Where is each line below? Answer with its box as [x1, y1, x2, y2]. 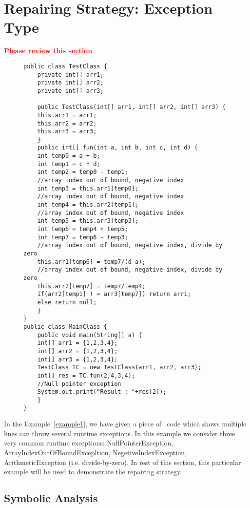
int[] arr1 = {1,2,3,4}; [37, 339, 118, 347]
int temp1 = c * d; [37, 160, 100, 168]
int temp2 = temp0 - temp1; [37, 169, 128, 176]
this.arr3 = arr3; [37, 128, 97, 135]
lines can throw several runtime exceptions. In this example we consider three [4, 428, 235, 438]
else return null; [37, 298, 97, 306]
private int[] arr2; [37, 79, 104, 86]
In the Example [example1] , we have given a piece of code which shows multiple [4, 419, 247, 429]
